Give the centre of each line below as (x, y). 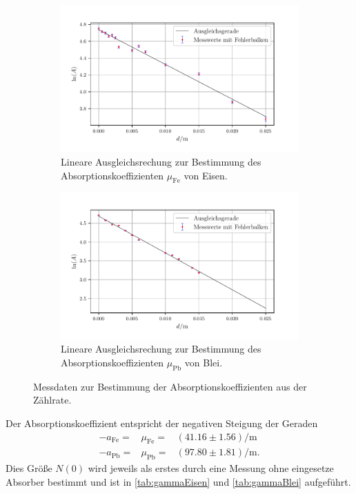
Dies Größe (29, 468)
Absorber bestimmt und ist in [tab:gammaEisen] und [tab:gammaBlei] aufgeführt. (178, 481)
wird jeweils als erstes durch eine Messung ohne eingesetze (211, 468)
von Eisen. (206, 175)
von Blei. (204, 363)
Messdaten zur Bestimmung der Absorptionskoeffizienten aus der (170, 386)
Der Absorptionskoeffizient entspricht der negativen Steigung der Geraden (162, 423)
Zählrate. (52, 400)
